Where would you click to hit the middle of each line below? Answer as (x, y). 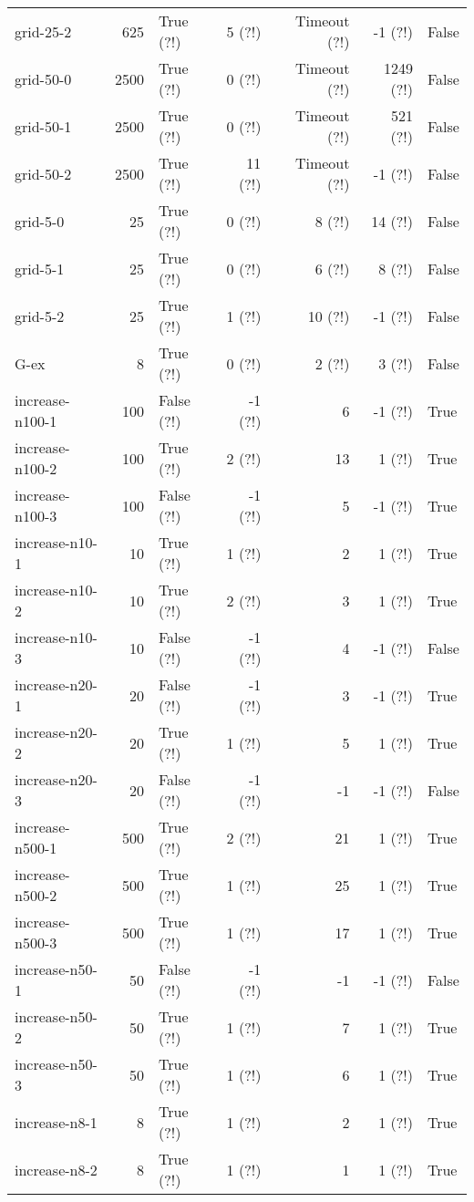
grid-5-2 (40, 316)
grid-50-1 (43, 126)
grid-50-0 (43, 78)
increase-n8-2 (56, 1169)
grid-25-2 (43, 31)
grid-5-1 (40, 268)
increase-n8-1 (56, 1122)
